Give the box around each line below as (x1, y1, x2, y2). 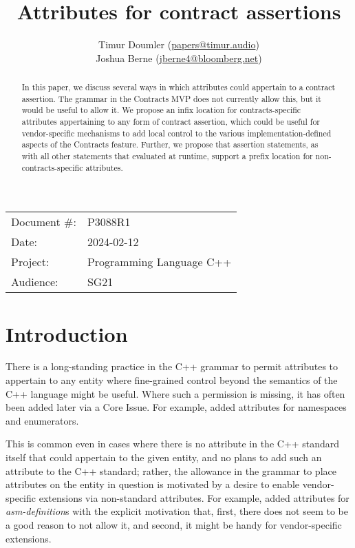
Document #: (11, 214, 76, 230)
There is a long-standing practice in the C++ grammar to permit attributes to (6, 359, 338, 374)
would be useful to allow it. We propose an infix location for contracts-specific (21, 104, 301, 116)
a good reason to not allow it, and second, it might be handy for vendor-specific (6, 518, 342, 532)
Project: (11, 254, 50, 270)
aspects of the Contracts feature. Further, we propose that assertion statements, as (21, 139, 319, 150)
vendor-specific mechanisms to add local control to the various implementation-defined (21, 127, 332, 139)
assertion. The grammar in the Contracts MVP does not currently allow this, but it (21, 92, 321, 104)
